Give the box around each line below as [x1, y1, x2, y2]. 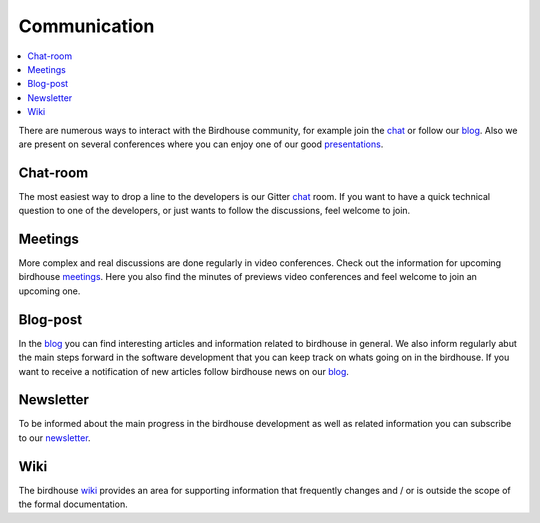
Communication [18, 15, 155, 37]
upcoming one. [18, 285, 81, 297]
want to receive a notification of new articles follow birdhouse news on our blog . [18, 365, 350, 377]
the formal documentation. [18, 498, 129, 510]
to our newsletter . [18, 431, 91, 444]
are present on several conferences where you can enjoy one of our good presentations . [18, 138, 384, 150]
